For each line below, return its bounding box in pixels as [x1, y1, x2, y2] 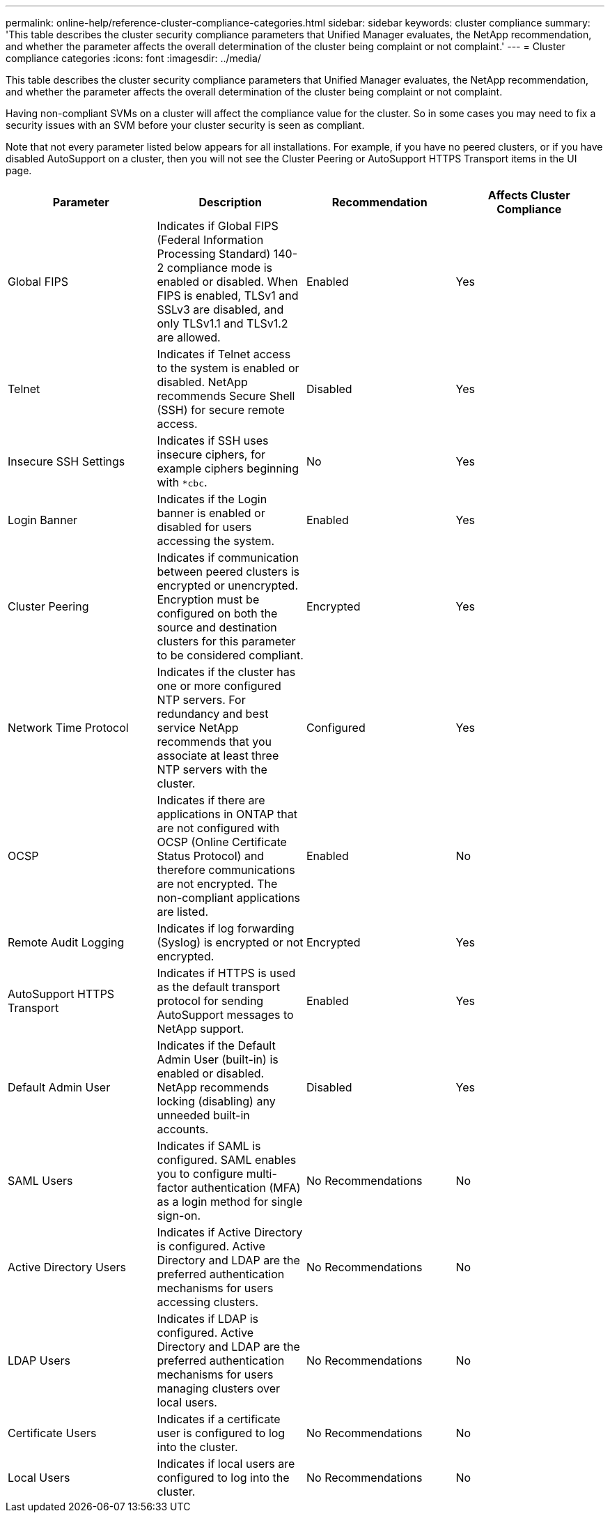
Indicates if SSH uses [157, 434, 269, 447]
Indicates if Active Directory [157, 1225, 303, 1239]
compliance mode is [166, 261, 273, 275]
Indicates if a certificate [157, 1412, 281, 1426]
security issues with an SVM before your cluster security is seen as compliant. [6, 119, 365, 131]
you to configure [157, 1167, 244, 1181]
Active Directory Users [8, 1260, 127, 1274]
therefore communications [157, 863, 295, 877]
